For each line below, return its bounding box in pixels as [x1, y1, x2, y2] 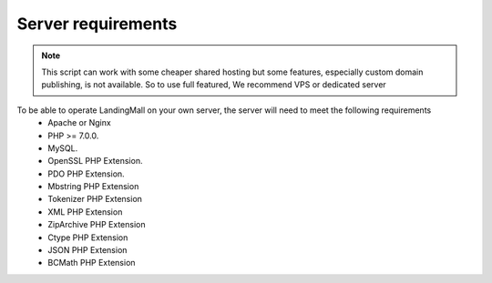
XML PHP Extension [47, 206, 123, 217]
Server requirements [16, 14, 178, 34]
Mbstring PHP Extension [47, 181, 139, 192]
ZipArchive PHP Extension [47, 219, 146, 230]
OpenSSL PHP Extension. [47, 156, 143, 167]
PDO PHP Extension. [47, 168, 125, 179]
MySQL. [47, 142, 78, 154]
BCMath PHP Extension [47, 258, 136, 268]
